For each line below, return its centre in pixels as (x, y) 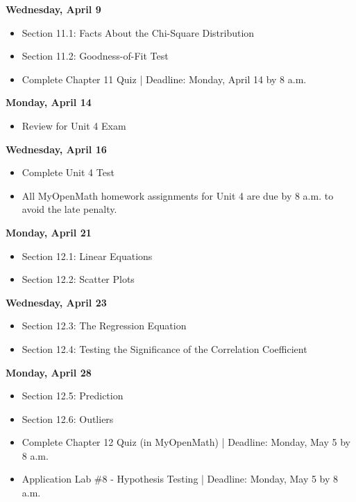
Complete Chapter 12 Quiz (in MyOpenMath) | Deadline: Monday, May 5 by (186, 442)
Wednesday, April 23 (56, 302)
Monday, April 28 (49, 372)
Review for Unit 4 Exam (74, 125)
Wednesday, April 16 (56, 149)
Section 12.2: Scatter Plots (78, 279)
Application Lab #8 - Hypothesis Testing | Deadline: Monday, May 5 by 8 (180, 479)
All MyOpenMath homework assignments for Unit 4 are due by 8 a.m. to (178, 195)
